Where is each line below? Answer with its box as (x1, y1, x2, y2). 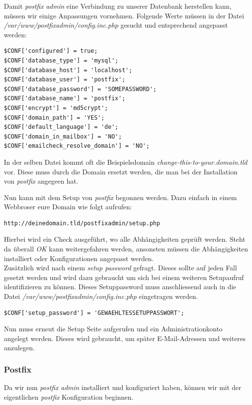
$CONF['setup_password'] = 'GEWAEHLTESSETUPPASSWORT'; (4, 309, 185, 316)
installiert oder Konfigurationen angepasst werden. (4, 253, 154, 263)
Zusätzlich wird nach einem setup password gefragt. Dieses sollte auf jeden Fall (4, 263, 237, 273)
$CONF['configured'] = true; (4, 47, 98, 55)
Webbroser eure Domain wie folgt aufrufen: (4, 202, 132, 212)
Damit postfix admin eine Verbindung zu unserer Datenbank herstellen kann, (4, 1, 232, 11)
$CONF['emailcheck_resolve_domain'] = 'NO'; (4, 142, 150, 150)
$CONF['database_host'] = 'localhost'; (4, 66, 132, 74)
